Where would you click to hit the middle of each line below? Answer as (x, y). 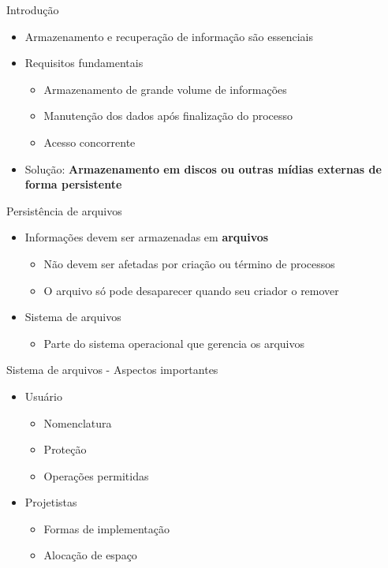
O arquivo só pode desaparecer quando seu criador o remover (191, 290)
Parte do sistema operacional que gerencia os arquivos (174, 343)
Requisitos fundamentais (84, 63)
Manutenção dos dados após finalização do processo (168, 116)
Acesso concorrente (90, 142)
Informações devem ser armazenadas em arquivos (147, 237)
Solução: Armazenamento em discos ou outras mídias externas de (203, 168)
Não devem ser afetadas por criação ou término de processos (189, 263)
